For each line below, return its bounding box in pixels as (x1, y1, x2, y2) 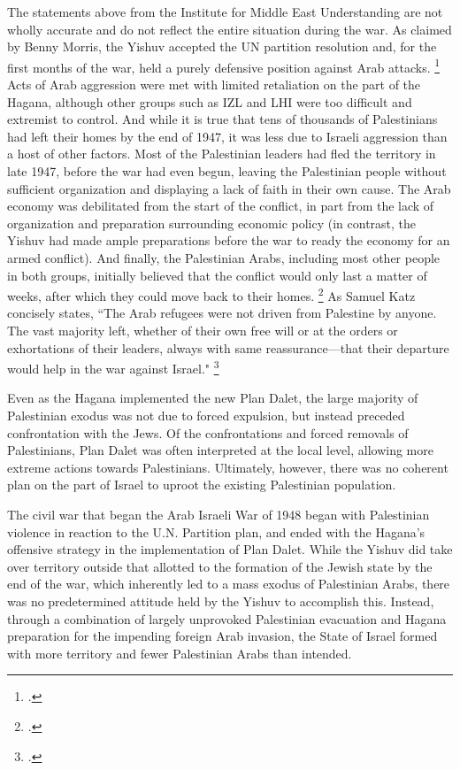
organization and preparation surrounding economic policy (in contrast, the (7, 213, 417, 232)
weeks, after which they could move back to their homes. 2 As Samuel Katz (7, 284, 416, 304)
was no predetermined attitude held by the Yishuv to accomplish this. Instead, (7, 591, 434, 610)
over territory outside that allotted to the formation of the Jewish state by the (7, 557, 433, 575)
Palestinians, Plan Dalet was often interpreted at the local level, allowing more (7, 441, 433, 459)
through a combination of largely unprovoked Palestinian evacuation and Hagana (7, 609, 447, 628)
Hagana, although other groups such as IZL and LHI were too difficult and (7, 92, 412, 111)
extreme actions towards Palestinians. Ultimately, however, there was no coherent (7, 458, 448, 476)
